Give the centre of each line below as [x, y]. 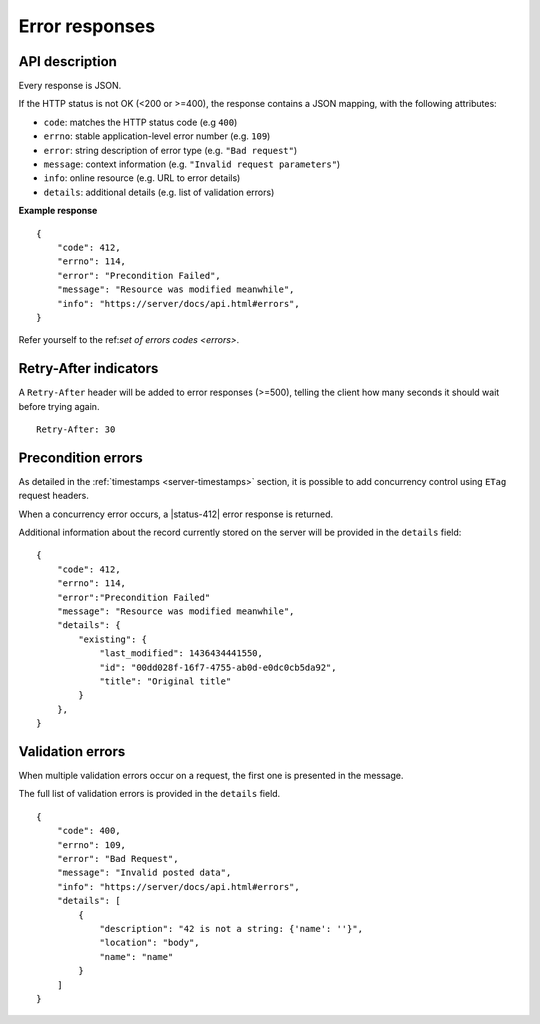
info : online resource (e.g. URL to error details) [142, 178]
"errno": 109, [91, 844]
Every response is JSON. [70, 86]
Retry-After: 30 [76, 429]
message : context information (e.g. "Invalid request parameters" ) [192, 164]
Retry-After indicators [88, 368]
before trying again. [59, 406]
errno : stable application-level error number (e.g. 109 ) [157, 136]
